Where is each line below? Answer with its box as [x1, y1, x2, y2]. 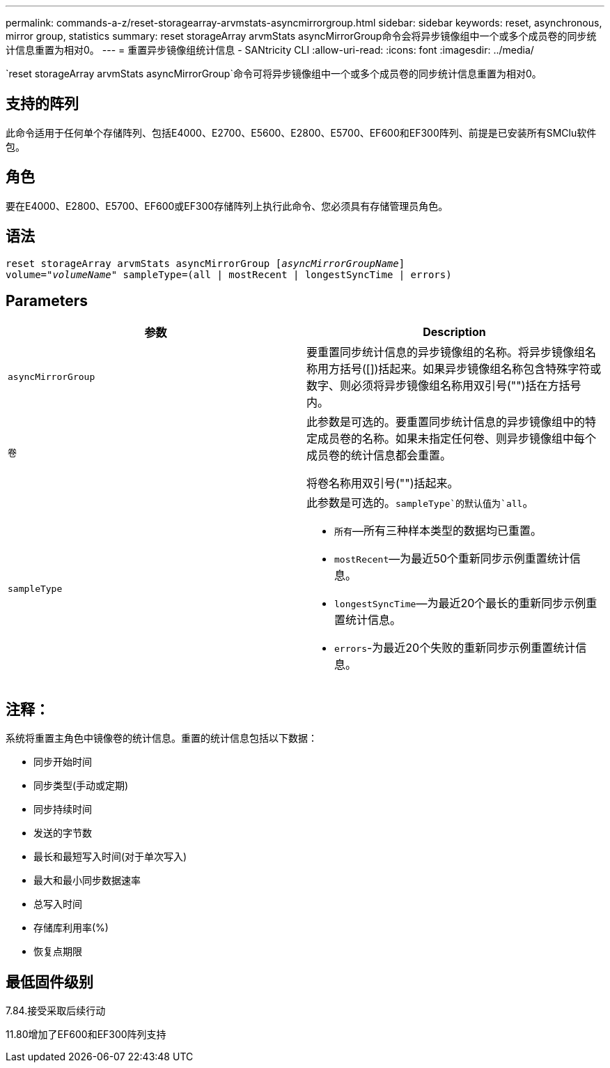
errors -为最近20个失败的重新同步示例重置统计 [334, 641, 576, 655]
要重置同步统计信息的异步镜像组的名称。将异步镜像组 [306, 345, 586, 360]
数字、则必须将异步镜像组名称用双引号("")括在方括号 [306, 379, 581, 393]
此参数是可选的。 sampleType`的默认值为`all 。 [306, 496, 534, 510]
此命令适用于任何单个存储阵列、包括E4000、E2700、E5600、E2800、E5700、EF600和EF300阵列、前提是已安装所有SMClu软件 [6, 126, 597, 139]
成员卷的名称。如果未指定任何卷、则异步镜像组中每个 [318, 432, 597, 446]
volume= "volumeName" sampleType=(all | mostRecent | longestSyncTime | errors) [6, 268, 452, 280]
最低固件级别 [6, 972, 93, 991]
